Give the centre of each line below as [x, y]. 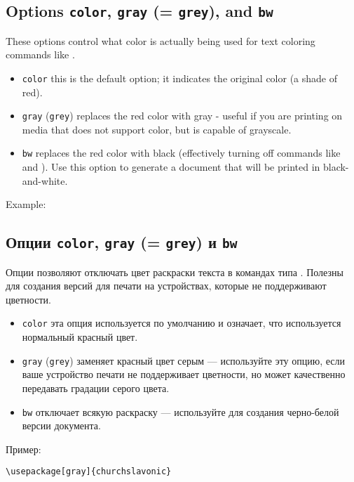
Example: [26, 204]
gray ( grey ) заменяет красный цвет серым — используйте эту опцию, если [183, 360]
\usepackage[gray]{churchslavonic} [89, 472]
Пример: [23, 449]
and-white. [45, 180]
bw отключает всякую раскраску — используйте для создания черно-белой [181, 411]
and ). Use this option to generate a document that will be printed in [171, 167]
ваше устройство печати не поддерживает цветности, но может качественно [184, 374]
